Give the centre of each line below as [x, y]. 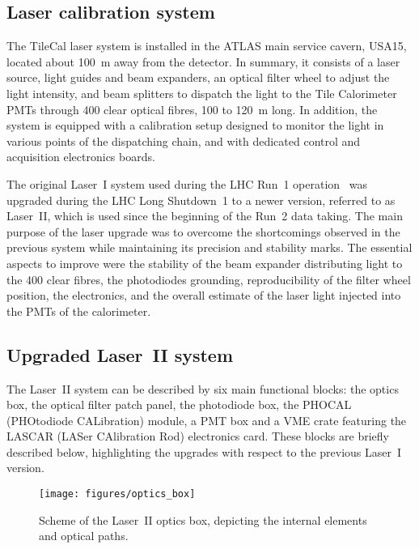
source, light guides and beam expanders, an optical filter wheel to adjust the [198, 77]
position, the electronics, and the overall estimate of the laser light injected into [204, 295]
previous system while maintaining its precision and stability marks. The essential [209, 247]
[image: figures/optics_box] [117, 494]
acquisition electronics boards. [81, 157]
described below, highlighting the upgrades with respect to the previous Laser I [204, 451]
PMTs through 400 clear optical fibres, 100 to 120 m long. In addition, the [192, 109]
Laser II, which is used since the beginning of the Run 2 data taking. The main [205, 216]
